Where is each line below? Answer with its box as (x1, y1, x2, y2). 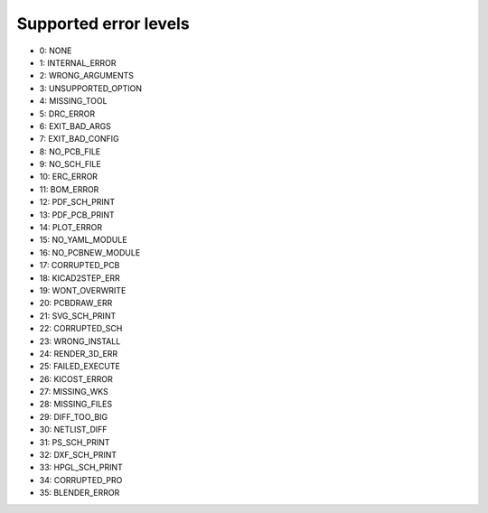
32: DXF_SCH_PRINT (39, 450, 117, 461)
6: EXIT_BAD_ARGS (39, 120, 112, 131)
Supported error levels (16, 14, 190, 33)
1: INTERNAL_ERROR (39, 57, 117, 68)
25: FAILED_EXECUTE (39, 361, 121, 372)
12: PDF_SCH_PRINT (39, 197, 116, 208)
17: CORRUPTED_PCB (39, 260, 120, 271)
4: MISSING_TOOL (39, 96, 108, 107)
